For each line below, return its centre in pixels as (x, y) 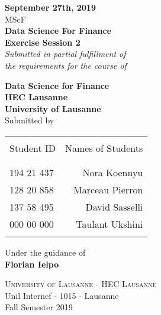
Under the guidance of (45, 252)
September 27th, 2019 (50, 7)
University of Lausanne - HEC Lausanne (81, 284)
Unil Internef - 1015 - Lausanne (62, 295)
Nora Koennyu (113, 172)
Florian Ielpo (32, 264)
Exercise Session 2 (43, 42)
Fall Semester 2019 (39, 307)
